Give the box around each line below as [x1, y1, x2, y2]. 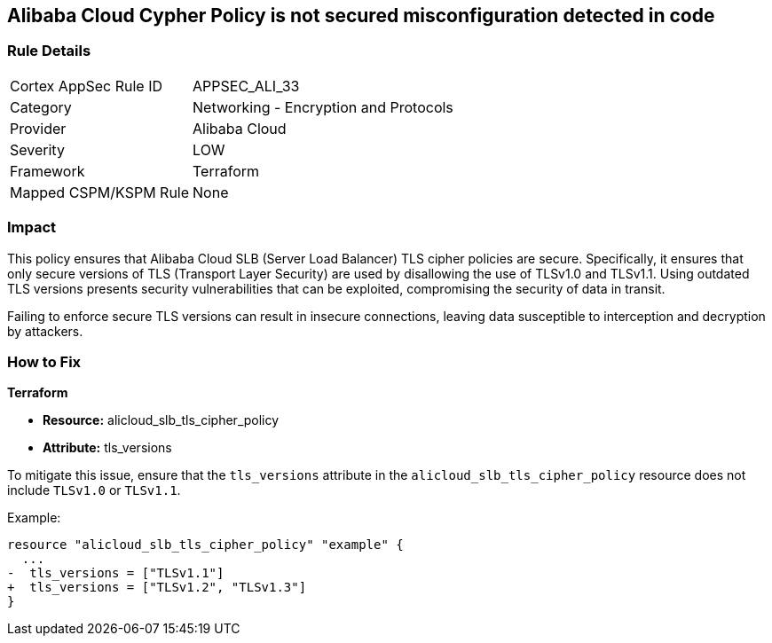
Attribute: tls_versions [43, 440, 172, 456]
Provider [10, 119, 67, 137]
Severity [10, 140, 65, 159]
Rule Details [7, 42, 91, 60]
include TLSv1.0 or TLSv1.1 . [7, 482, 181, 498]
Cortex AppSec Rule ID [10, 76, 163, 95]
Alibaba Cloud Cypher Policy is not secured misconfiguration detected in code [7, 4, 715, 27]
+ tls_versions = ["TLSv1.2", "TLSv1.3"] [7, 580, 307, 595]
